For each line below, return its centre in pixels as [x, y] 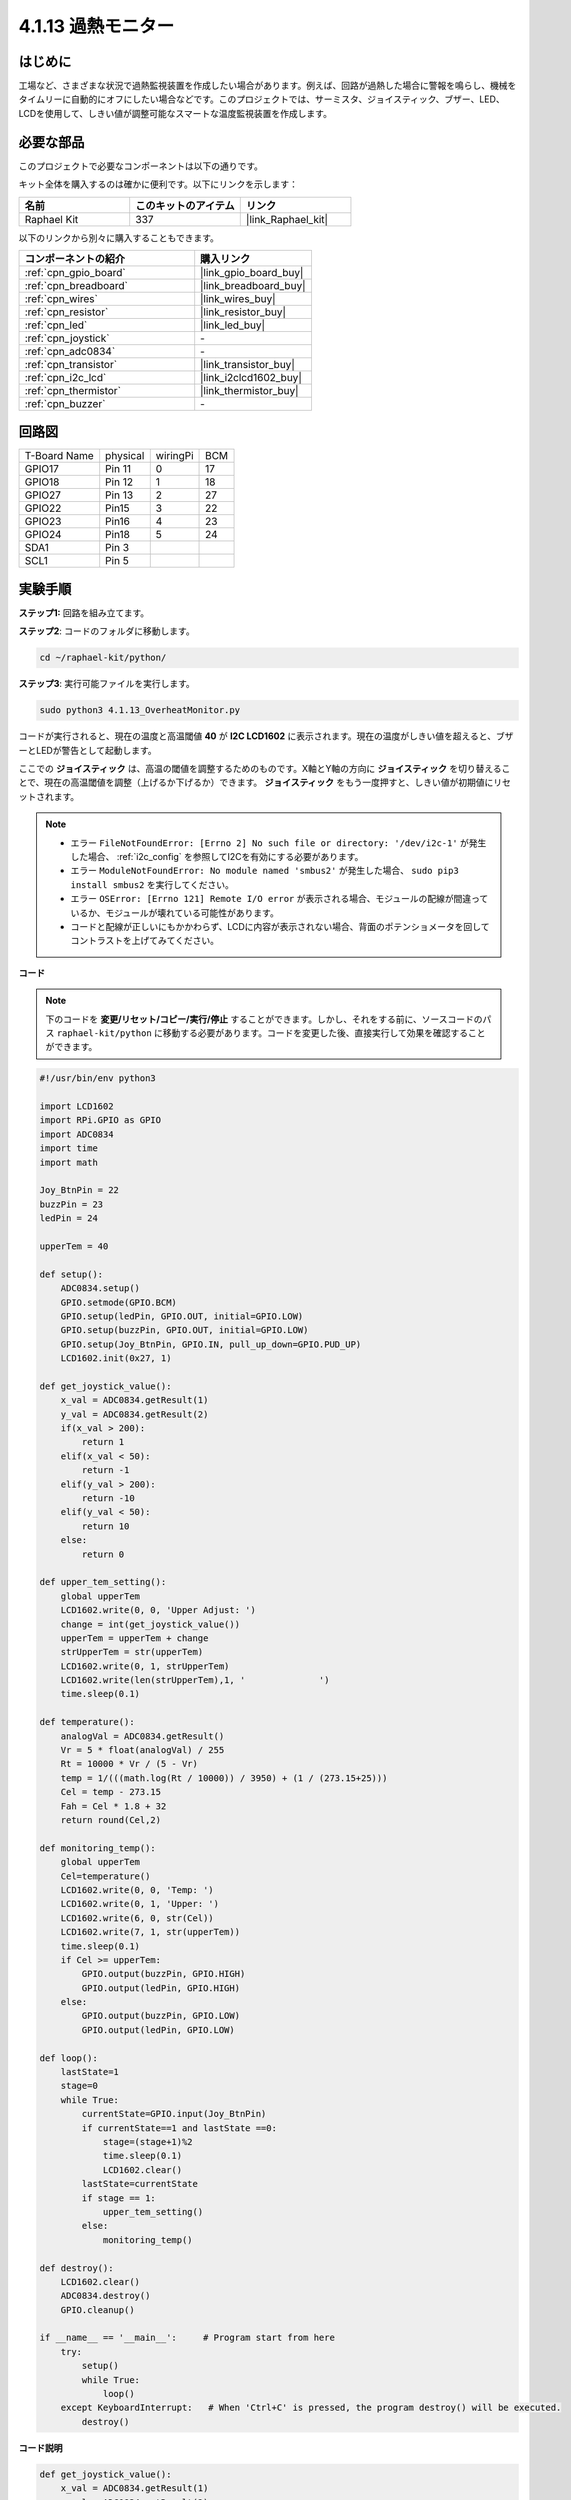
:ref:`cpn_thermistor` [73, 390]
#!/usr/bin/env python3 [98, 1078]
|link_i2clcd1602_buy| [251, 377]
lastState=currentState [140, 2184]
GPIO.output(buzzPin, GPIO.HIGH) [163, 1974]
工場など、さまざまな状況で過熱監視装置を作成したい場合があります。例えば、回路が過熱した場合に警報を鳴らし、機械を [267, 86]
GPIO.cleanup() [97, 2309]
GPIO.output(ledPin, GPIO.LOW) [158, 2029]
